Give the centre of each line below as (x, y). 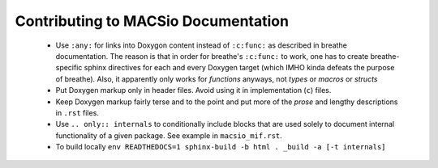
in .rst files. (77, 112)
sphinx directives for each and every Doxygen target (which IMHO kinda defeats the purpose (239, 68)
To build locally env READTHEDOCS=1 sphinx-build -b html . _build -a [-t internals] (221, 147)
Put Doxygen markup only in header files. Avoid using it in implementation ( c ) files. (193, 90)
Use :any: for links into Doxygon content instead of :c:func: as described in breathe (202, 45)
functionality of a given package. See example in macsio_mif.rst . (169, 135)
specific (69, 68)
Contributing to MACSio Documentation (152, 21)
